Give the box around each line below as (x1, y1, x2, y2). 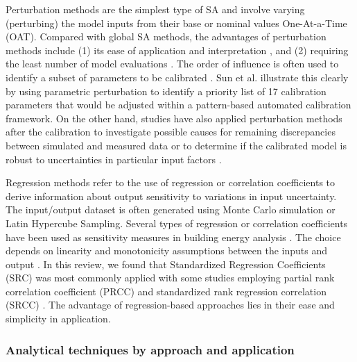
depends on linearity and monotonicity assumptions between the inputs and (6, 243, 328, 258)
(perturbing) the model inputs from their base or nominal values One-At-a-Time (6, 15, 347, 30)
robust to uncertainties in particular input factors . (6, 151, 222, 166)
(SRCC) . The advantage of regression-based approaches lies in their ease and (6, 297, 335, 312)
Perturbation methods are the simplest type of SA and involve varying (6, 2, 305, 16)
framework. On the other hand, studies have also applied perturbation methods (6, 110, 342, 125)
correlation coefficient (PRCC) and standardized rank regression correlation (6, 283, 326, 298)
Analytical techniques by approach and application (6, 340, 295, 358)
